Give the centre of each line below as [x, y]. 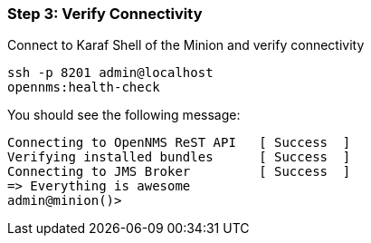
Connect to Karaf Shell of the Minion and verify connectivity [186, 45]
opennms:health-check [84, 87]
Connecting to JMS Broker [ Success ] [179, 172]
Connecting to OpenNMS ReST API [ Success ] [179, 143]
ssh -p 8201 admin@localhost [110, 73]
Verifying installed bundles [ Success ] [179, 157]
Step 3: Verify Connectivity [105, 14]
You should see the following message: [124, 115]
